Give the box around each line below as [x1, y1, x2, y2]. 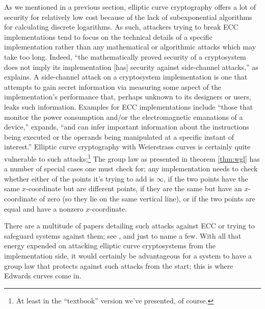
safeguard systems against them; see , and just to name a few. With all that [4, 230, 242, 241]
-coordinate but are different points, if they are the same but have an [26, 183, 242, 194]
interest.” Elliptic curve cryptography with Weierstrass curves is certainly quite [4, 141, 251, 152]
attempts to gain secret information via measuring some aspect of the [4, 81, 221, 92]
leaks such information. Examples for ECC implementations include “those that [4, 101, 253, 112]
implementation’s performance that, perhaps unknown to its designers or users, [4, 91, 251, 102]
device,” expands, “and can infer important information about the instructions [4, 121, 249, 132]
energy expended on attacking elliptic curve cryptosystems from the [4, 240, 216, 251]
